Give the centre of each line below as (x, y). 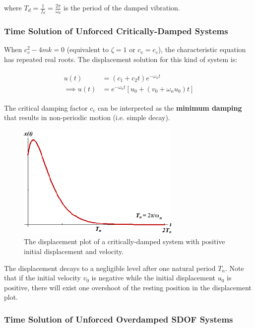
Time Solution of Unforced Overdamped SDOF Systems (119, 319)
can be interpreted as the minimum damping (170, 107)
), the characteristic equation (202, 49)
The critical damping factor (46, 107)
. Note (235, 268)
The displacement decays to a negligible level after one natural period (110, 268)
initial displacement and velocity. (74, 251)
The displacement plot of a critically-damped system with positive (125, 241)
